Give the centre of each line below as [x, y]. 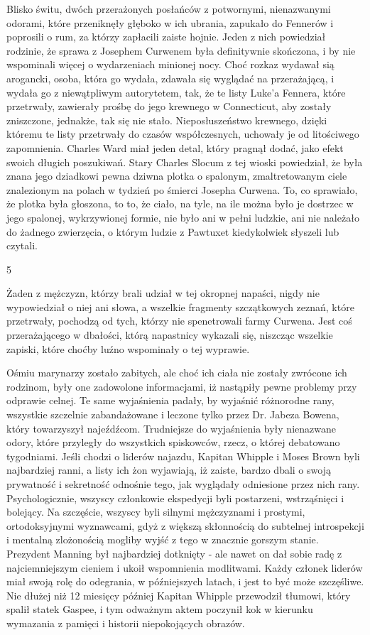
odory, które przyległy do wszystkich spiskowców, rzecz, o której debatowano [173, 442]
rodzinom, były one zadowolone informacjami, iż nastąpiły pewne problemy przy [182, 386]
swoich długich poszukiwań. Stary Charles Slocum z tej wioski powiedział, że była [185, 162]
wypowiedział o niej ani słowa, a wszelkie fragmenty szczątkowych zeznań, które [180, 306]
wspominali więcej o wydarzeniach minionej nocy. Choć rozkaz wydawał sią [170, 64]
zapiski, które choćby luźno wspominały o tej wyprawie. [128, 348]
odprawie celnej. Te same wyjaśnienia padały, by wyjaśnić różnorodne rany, [170, 400]
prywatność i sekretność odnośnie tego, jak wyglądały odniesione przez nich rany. [183, 484]
